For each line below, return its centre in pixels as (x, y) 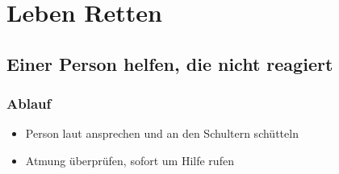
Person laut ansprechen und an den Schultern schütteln (162, 133)
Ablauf (29, 104)
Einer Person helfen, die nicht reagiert (170, 63)
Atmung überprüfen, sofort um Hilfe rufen (130, 160)
